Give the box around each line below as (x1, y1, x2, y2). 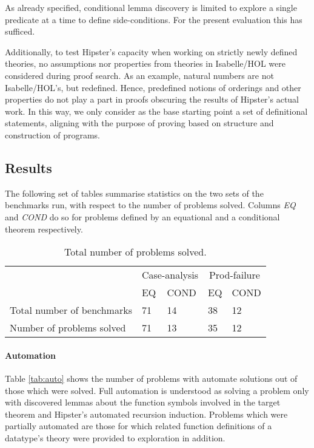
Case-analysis (141, 268, 199, 282)
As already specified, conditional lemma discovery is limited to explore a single (5, 1, 297, 13)
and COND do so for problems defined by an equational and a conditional (5, 210, 280, 223)
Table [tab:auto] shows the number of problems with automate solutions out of (5, 372, 298, 384)
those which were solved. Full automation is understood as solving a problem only (5, 384, 309, 396)
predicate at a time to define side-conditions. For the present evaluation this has (5, 13, 302, 25)
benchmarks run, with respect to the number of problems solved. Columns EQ (5, 199, 296, 211)
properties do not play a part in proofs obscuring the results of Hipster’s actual (5, 93, 299, 106)
